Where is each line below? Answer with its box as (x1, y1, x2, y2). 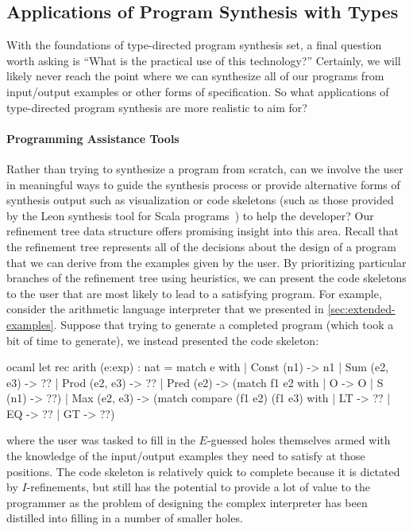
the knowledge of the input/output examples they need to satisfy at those (6, 448, 365, 464)
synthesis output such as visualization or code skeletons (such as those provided (6, 192, 394, 208)
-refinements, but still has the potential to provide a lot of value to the (26, 479, 370, 495)
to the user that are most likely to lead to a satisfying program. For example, (6, 285, 382, 301)
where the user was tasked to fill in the (6, 432, 195, 448)
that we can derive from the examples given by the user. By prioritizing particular (6, 254, 407, 270)
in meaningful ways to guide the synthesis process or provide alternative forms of (6, 176, 400, 192)
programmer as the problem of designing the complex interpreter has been (6, 494, 368, 510)
